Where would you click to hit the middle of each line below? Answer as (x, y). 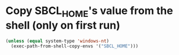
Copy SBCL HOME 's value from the (89, 12)
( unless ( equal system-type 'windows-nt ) (57, 41)
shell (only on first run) (63, 25)
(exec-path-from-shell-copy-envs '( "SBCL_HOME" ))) (75, 46)
